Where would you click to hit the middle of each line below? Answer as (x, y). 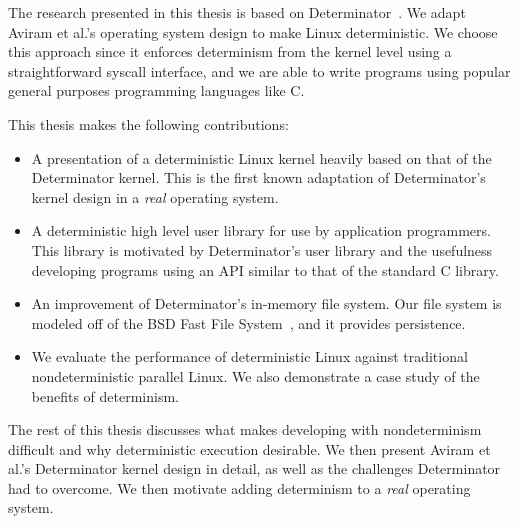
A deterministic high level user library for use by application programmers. (261, 230)
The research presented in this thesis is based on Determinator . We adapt (237, 12)
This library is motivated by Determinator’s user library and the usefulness (262, 249)
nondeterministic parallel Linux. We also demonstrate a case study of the (255, 375)
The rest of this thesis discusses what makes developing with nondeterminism (245, 429)
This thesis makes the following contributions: (148, 123)
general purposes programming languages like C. (156, 90)
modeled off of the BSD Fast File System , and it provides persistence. (248, 322)
